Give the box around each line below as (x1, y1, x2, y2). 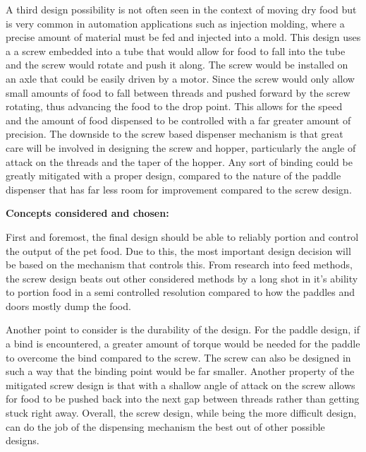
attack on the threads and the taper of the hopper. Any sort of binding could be (6, 154, 353, 169)
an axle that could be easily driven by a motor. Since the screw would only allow (6, 71, 355, 85)
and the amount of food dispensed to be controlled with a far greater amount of (6, 112, 351, 127)
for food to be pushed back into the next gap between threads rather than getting (6, 391, 360, 406)
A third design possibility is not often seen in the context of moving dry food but (6, 2, 357, 16)
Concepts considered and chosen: (6, 206, 169, 220)
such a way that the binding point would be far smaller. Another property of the (6, 364, 355, 379)
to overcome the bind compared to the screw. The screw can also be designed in (6, 350, 351, 364)
